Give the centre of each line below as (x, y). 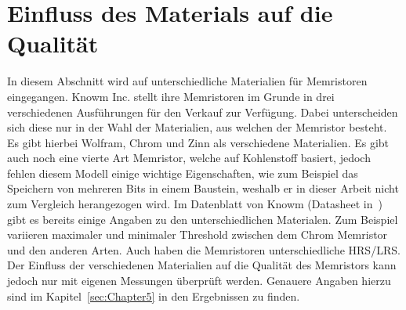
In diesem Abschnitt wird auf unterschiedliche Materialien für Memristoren (187, 81)
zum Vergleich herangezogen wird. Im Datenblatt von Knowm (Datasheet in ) (195, 204)
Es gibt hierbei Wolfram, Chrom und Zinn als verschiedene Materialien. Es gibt (198, 142)
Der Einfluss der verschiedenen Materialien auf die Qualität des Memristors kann (202, 265)
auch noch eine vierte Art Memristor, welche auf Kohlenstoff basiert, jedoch (189, 158)
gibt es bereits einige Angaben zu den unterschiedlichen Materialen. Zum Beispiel (203, 219)
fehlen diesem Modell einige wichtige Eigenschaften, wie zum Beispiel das (183, 173)
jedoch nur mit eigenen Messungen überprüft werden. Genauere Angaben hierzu (199, 281)
